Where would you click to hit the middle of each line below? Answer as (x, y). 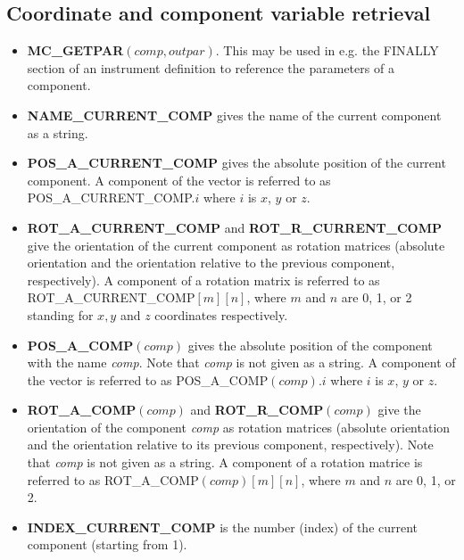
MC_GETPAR (75, 50)
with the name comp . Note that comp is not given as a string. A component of (241, 362)
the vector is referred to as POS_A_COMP (148, 379)
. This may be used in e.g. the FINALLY (327, 50)
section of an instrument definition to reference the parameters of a (211, 67)
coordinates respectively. (221, 314)
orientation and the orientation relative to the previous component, (211, 263)
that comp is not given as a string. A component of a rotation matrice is (225, 462)
